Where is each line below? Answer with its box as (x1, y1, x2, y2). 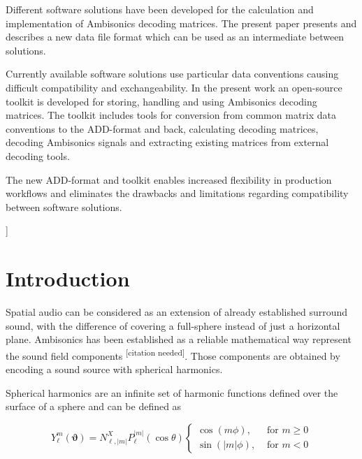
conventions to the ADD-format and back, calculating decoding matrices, (6, 121, 319, 136)
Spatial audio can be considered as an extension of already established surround (6, 305, 348, 319)
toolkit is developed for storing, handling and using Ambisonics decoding (6, 94, 317, 108)
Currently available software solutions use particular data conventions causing (6, 66, 339, 81)
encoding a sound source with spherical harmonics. (6, 362, 223, 377)
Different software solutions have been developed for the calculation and (6, 2, 314, 16)
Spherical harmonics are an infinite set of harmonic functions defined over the (6, 385, 338, 400)
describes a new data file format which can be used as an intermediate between (6, 29, 345, 44)
